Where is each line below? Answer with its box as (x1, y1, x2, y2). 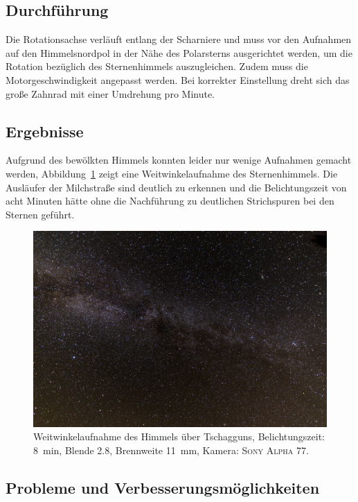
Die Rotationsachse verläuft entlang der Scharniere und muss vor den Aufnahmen (6, 32, 352, 46)
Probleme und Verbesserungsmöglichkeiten (6, 476, 320, 498)
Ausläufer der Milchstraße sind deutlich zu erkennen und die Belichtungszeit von (6, 180, 347, 194)
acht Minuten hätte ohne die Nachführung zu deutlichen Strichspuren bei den (6, 193, 334, 208)
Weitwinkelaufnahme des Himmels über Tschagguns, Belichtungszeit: (33, 429, 325, 444)
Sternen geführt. (6, 207, 75, 221)
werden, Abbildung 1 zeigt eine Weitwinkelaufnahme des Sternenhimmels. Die (6, 166, 338, 180)
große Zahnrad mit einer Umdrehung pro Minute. (6, 86, 215, 101)
